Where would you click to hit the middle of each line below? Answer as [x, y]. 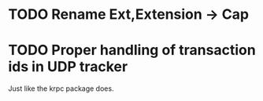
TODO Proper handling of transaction [132, 50]
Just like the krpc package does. [61, 88]
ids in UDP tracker [68, 67]
